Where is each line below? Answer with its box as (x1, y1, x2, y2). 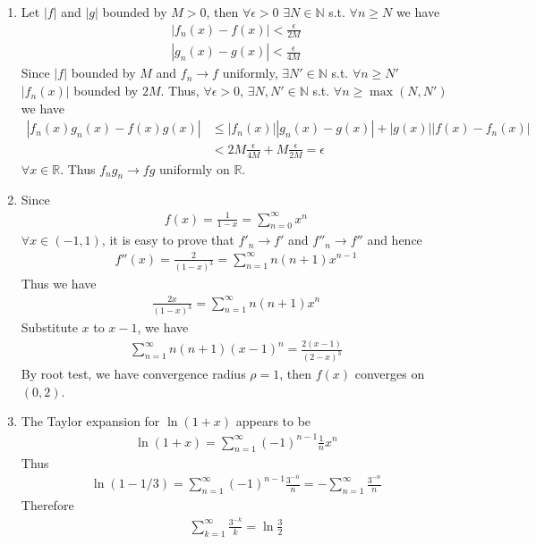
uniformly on (159, 159, 230, 178)
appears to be (235, 412, 311, 431)
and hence (367, 230, 422, 249)
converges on (354, 364, 425, 383)
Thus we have (21, 274, 97, 293)
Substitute (21, 318, 78, 337)
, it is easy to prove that (101, 230, 234, 249)
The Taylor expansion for (21, 412, 160, 431)
